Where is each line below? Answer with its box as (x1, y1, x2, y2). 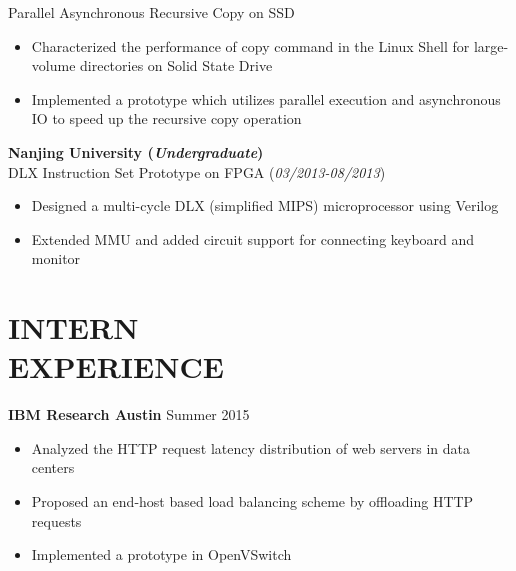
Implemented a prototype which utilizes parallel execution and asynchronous (31, 88, 501, 109)
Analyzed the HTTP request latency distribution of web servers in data (31, 437, 470, 458)
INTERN (8, 307, 139, 348)
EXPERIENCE (8, 346, 224, 387)
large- (473, 35, 509, 56)
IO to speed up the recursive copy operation (31, 108, 302, 129)
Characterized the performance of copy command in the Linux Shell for (31, 35, 470, 56)
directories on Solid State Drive (80, 55, 273, 76)
